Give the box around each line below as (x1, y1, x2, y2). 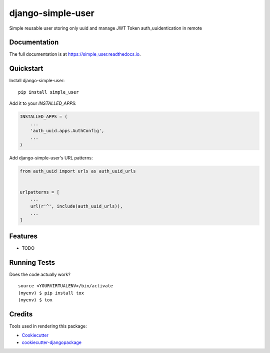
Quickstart (9, 64, 43, 73)
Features (9, 232, 37, 240)
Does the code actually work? (9, 271, 71, 277)
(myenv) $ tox (18, 297, 52, 303)
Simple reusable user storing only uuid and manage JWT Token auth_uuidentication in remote (9, 25, 202, 31)
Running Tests (9, 258, 55, 267)
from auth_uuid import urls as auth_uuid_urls (19, 168, 136, 174)
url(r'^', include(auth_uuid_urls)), (30, 203, 123, 209)
